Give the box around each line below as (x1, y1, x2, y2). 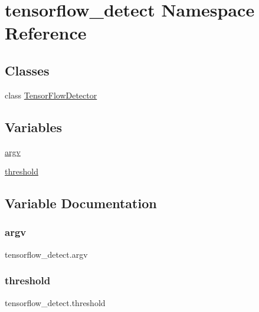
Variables (5, 117, 63, 136)
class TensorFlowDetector (5, 88, 97, 101)
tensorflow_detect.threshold (5, 296, 106, 308)
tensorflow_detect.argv (5, 248, 88, 260)
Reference (5, 21, 87, 45)
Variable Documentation (5, 194, 157, 212)
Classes (5, 61, 50, 79)
